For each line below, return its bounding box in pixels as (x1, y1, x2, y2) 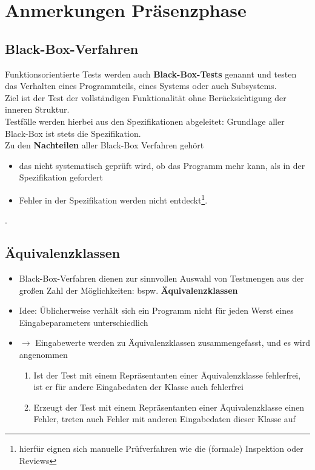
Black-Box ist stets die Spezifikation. (5, 127, 141, 139)
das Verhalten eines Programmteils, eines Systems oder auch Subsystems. (5, 79, 277, 92)
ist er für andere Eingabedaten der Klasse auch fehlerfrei (33, 380, 244, 393)
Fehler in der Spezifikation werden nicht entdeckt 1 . (19, 191, 208, 206)
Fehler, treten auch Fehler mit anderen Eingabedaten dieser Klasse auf (33, 412, 296, 425)
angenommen (19, 348, 68, 360)
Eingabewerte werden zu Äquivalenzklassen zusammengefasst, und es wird (35, 336, 310, 349)
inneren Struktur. (5, 103, 70, 116)
